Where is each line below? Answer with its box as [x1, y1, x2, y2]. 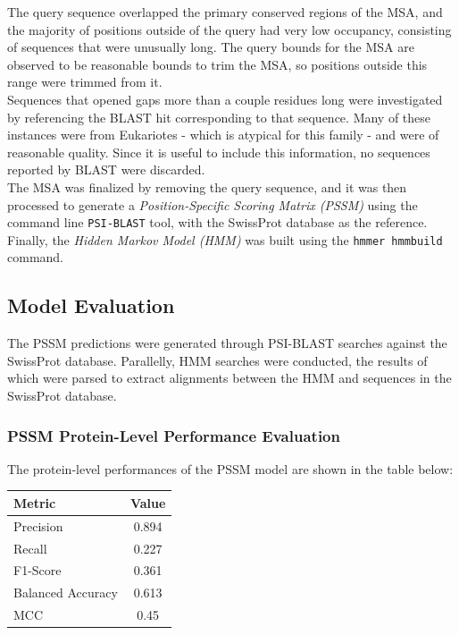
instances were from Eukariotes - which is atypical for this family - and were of [7, 125, 439, 144]
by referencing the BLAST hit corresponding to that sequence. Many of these [7, 107, 431, 126]
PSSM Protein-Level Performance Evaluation [7, 424, 340, 446]
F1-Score [13, 561, 62, 580]
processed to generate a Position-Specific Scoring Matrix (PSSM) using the [7, 195, 418, 214]
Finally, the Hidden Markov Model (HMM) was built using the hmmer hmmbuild [7, 230, 443, 249]
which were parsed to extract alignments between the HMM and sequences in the [7, 368, 452, 387]
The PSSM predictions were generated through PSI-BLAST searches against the [7, 334, 447, 352]
